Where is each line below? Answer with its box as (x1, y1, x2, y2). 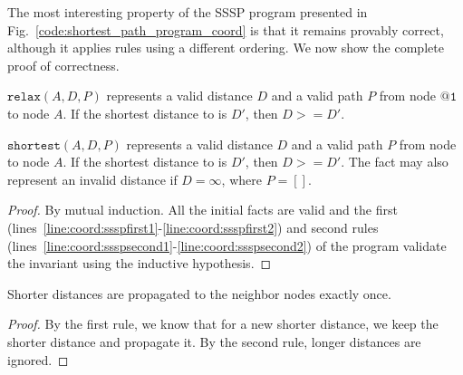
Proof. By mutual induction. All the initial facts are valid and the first (7, 200, 398, 219)
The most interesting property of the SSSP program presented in (7, 3, 368, 21)
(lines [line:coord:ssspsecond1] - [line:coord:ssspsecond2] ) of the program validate (7, 236, 447, 255)
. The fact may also (341, 152, 449, 171)
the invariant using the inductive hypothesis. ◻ (7, 254, 272, 273)
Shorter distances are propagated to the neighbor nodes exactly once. (7, 284, 391, 303)
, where (221, 169, 262, 188)
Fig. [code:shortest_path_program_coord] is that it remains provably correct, (7, 20, 444, 39)
